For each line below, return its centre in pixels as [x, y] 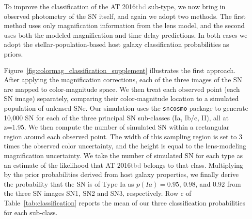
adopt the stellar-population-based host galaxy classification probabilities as [117, 44]
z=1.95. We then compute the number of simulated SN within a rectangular [117, 127]
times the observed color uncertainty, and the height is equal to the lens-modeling [125, 146]
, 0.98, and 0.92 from [210, 183]
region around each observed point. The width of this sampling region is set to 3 [123, 136]
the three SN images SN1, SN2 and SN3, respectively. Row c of [98, 193]
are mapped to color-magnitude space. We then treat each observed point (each [122, 89]
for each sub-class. [31, 212]
